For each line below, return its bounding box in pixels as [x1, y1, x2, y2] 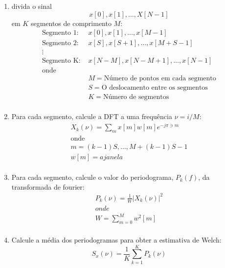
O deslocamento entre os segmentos [101, 84, 208, 92]
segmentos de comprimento [30, 18, 112, 28]
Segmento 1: [42, 29, 79, 37]
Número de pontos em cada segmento [104, 75, 216, 82]
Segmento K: [42, 57, 81, 65]
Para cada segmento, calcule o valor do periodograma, [11, 172, 174, 182]
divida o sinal [11, 1, 52, 11]
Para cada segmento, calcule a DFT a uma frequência [11, 111, 172, 122]
